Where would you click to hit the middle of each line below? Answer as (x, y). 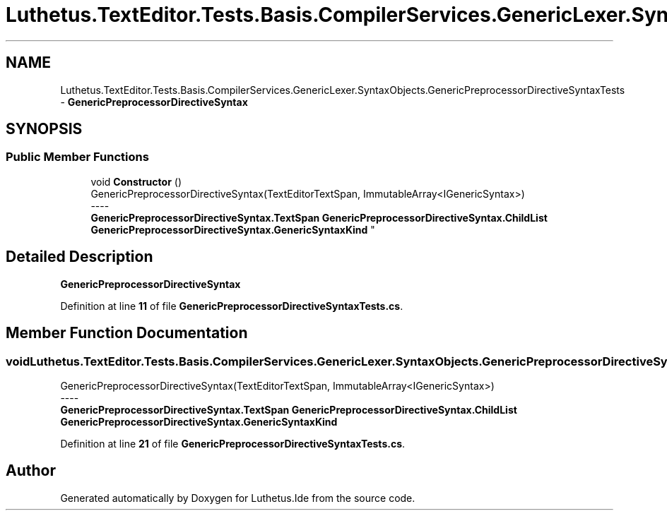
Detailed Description (79, 257)
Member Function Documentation (127, 333)
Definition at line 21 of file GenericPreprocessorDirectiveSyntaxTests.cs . (233, 443)
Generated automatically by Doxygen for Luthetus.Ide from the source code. (238, 498)
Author (31, 471)
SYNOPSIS (44, 129)
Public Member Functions (77, 157)
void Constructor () (136, 181)
